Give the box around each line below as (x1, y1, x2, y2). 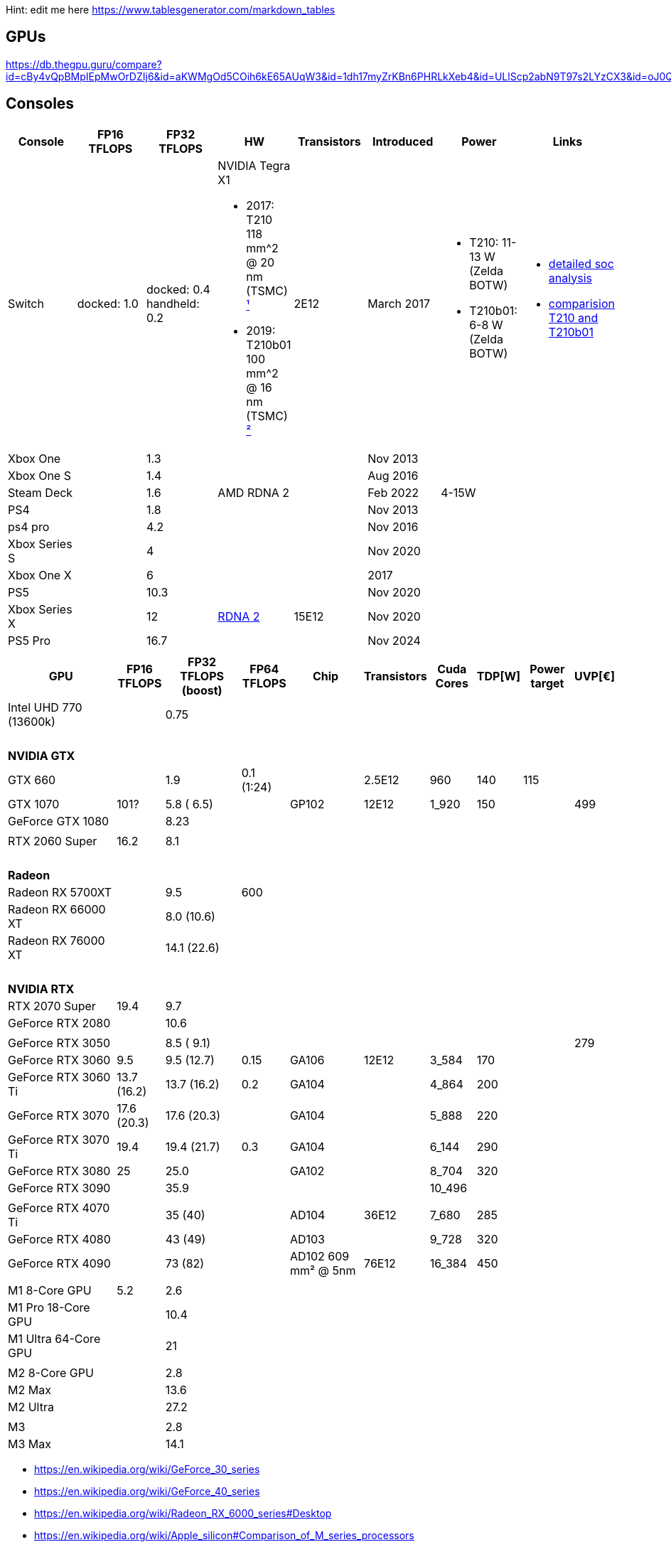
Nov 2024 (367, 633, 421, 648)
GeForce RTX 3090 (8, 1180, 111, 1195)
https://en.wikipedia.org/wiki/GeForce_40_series (34, 1484, 260, 1497)
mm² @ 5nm (289, 1263, 356, 1278)
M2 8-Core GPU (8, 1365, 94, 1380)
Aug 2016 (367, 468, 419, 483)
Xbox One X (8, 567, 72, 582)
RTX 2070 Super (8, 998, 96, 1013)
